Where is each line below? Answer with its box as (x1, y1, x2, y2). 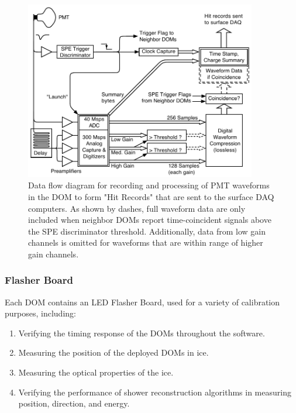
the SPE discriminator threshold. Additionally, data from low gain (28, 225, 266, 237)
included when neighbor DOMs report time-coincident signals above (28, 214, 271, 226)
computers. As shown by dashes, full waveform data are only (28, 202, 246, 214)
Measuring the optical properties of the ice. (18, 366, 174, 378)
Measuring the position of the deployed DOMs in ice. (18, 346, 209, 359)
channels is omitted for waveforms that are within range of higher (28, 236, 263, 249)
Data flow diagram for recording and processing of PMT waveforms (28, 179, 270, 191)
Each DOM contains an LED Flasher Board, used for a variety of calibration (5, 295, 280, 308)
